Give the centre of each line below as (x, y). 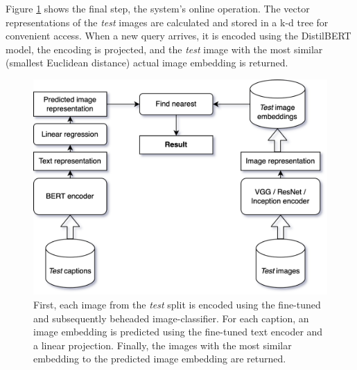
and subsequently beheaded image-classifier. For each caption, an (171, 318)
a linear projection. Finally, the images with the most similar (163, 345)
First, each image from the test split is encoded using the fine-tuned (177, 304)
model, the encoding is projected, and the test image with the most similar (164, 49)
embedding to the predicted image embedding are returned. (160, 359)
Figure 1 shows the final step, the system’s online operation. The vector (158, 8)
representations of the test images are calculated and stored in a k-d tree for (167, 22)
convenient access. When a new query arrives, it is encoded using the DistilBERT (178, 36)
